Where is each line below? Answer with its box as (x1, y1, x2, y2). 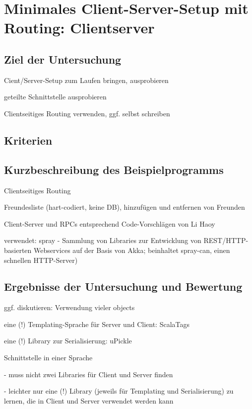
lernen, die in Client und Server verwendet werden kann (4, 395, 174, 406)
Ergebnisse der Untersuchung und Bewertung (4, 279, 243, 294)
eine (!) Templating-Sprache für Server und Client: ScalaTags (4, 319, 189, 329)
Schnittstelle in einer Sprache (4, 352, 93, 363)
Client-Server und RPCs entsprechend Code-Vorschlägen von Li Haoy (4, 218, 215, 229)
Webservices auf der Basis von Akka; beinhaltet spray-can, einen (34, 245, 230, 255)
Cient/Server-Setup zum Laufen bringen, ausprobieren (4, 75, 169, 85)
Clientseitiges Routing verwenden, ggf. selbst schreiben (4, 108, 170, 118)
